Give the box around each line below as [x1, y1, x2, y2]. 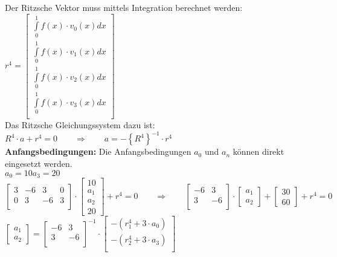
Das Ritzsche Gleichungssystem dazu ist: [5, 119, 155, 131]
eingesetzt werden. [5, 157, 72, 169]
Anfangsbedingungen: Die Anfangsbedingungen [5, 145, 191, 158]
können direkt [233, 145, 284, 158]
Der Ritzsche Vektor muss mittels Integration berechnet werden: [5, 1, 243, 13]
